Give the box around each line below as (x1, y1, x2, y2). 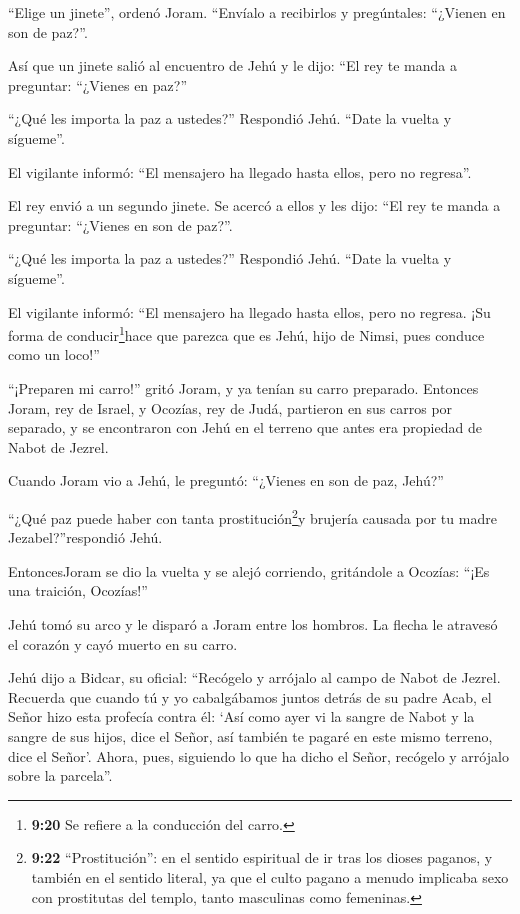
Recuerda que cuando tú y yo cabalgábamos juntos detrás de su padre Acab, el (8, 686, 492, 707)
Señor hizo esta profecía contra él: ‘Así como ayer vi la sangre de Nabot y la (8, 706, 475, 727)
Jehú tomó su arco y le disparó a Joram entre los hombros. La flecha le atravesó (8, 613, 498, 634)
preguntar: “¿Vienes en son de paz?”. (8, 214, 233, 235)
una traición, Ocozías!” (8, 580, 148, 601)
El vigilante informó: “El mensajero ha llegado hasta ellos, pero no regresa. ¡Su (8, 301, 491, 322)
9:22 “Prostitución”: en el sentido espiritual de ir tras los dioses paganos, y (31, 847, 493, 868)
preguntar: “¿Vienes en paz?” (8, 74, 188, 95)
